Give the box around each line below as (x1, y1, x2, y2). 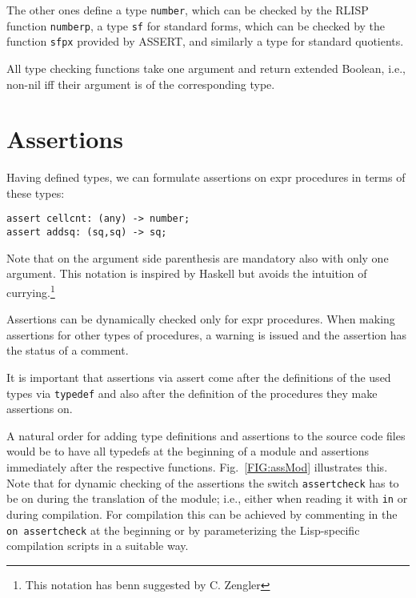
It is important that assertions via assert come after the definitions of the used (6, 369, 391, 385)
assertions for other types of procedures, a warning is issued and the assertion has (6, 326, 407, 343)
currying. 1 (6, 281, 55, 300)
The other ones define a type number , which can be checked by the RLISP (6, 2, 369, 18)
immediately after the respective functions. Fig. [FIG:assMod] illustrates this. (6, 459, 388, 476)
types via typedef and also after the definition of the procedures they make (6, 384, 378, 401)
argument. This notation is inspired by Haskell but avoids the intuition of (6, 265, 367, 282)
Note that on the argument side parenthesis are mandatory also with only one (6, 249, 389, 266)
